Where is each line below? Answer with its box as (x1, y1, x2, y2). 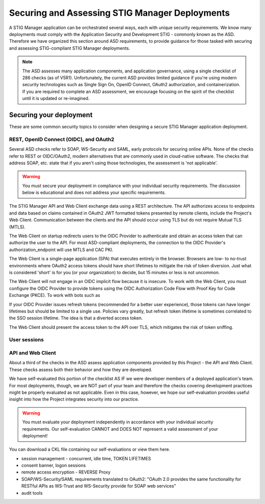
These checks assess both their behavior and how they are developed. (9, 367, 153, 373)
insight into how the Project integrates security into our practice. (9, 396, 139, 402)
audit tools (21, 490, 43, 496)
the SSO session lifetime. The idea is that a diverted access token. (9, 315, 143, 321)
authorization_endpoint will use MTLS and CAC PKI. (9, 247, 113, 252)
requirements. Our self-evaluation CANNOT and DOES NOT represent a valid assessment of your (22, 426, 218, 432)
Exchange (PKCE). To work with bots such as (9, 292, 101, 298)
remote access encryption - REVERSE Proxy (21, 469, 110, 475)
